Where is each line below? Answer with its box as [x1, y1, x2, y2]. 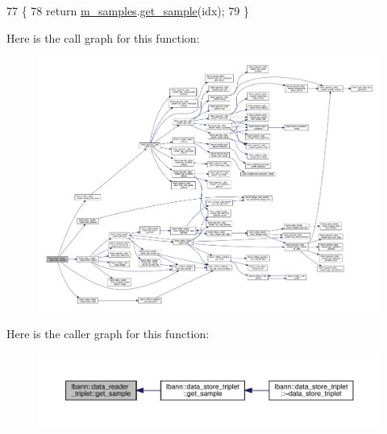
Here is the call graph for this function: [6, 29, 200, 46]
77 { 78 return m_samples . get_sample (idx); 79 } [6, 2, 249, 19]
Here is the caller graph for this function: [6, 325, 210, 342]
